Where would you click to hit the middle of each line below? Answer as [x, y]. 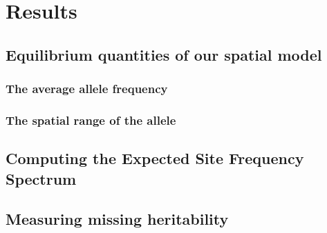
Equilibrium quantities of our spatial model [164, 54]
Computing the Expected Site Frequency [155, 158]
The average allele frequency [87, 89]
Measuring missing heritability [117, 219]
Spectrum [41, 178]
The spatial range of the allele [91, 120]
